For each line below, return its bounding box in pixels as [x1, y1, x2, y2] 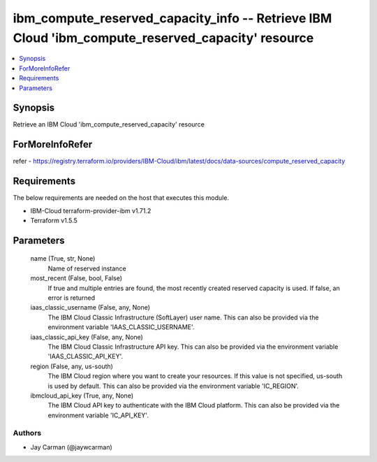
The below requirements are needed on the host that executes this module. [13, 194, 230, 202]
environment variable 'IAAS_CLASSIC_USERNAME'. [47, 323, 195, 331]
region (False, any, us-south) [30, 362, 113, 370]
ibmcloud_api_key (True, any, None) [30, 391, 134, 400]
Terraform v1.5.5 [30, 217, 78, 225]
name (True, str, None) [30, 254, 96, 263]
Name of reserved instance [47, 264, 126, 273]
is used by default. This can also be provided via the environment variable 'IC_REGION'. [47, 382, 300, 390]
